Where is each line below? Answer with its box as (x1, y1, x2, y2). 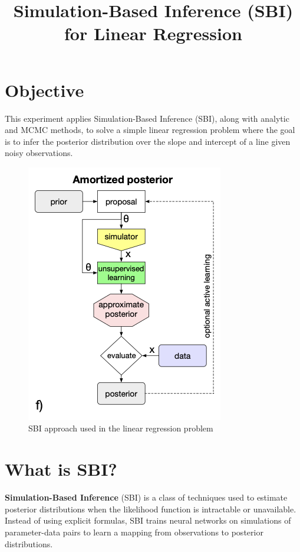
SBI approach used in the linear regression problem (28, 422, 213, 434)
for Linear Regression (64, 21, 242, 46)
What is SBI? (5, 457, 117, 481)
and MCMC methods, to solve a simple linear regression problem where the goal (5, 124, 295, 136)
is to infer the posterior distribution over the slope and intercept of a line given (5, 135, 291, 147)
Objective (5, 77, 84, 102)
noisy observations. (5, 147, 73, 159)
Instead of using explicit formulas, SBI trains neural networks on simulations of (5, 514, 291, 527)
